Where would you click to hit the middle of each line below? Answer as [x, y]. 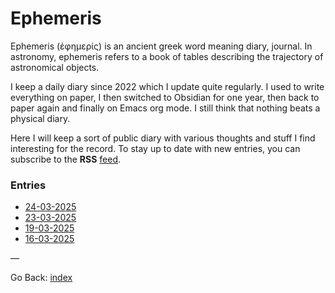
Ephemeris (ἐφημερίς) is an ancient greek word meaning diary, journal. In [161, 46]
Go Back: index [41, 278]
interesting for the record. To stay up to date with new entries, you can [155, 148]
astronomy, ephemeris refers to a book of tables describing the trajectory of [167, 56]
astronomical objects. [55, 67]
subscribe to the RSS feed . [66, 159]
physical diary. [40, 118]
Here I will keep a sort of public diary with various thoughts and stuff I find [163, 138]
